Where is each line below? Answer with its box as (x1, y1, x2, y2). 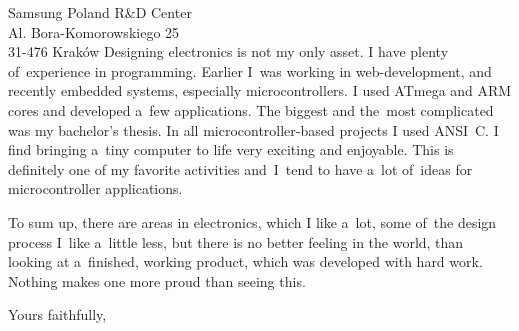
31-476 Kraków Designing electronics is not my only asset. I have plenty (8, 41, 449, 62)
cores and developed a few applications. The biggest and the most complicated (8, 99, 494, 120)
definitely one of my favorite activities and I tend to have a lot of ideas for (8, 158, 473, 179)
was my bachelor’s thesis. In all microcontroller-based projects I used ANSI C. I (8, 119, 499, 140)
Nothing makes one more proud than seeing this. (8, 270, 306, 291)
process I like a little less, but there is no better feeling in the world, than (8, 231, 464, 252)
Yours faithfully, (8, 304, 107, 325)
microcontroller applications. (8, 178, 183, 199)
